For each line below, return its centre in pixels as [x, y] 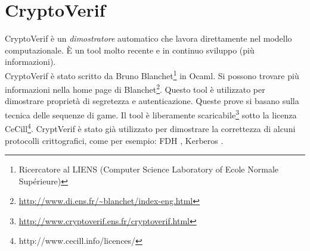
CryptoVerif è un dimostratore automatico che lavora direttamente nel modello [148, 38]
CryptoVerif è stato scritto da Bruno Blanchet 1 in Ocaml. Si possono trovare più [152, 74]
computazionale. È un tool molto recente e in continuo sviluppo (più [130, 50]
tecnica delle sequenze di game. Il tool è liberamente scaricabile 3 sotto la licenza [151, 114]
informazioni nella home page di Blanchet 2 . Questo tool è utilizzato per [135, 88]
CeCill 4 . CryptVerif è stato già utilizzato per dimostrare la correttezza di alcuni [150, 128]
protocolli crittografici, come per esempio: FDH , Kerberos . [114, 140]
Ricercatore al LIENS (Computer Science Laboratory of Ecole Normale [148, 169]
